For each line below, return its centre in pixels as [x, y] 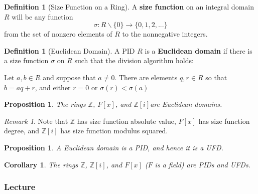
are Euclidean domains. [186, 104]
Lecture [20, 187]
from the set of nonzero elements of [58, 34]
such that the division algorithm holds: [134, 60]
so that [216, 77]
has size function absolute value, [126, 121]
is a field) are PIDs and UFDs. [203, 164]
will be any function [42, 16]
